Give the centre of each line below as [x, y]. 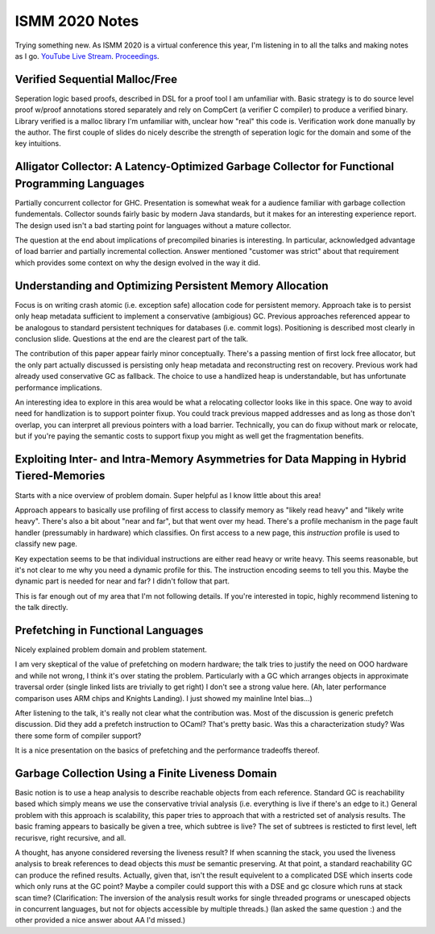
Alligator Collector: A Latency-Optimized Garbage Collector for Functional [205, 166]
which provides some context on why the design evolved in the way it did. [138, 263]
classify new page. [46, 544]
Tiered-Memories [60, 476]
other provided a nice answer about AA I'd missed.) [100, 920]
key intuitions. [38, 143]
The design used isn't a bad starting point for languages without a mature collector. [153, 225]
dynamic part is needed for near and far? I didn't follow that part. [122, 581]
